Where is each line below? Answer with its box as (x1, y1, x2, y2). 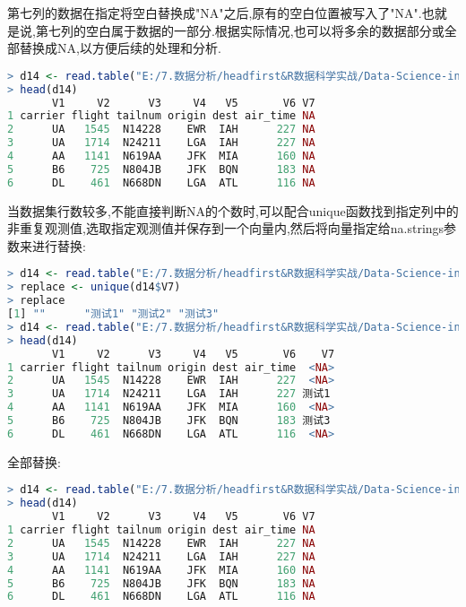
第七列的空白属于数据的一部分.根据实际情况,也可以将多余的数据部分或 (35, 21, 444, 39)
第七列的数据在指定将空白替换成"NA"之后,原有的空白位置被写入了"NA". (7, 4, 422, 22)
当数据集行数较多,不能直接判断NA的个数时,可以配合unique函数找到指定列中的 (7, 201, 459, 220)
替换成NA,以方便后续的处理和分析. (19, 39, 221, 57)
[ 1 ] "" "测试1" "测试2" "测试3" (7, 308, 220, 321)
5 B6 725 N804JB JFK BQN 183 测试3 (7, 414, 331, 428)
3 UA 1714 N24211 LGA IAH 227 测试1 (7, 387, 331, 401)
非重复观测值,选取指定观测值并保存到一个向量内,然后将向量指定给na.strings (7, 219, 444, 238)
